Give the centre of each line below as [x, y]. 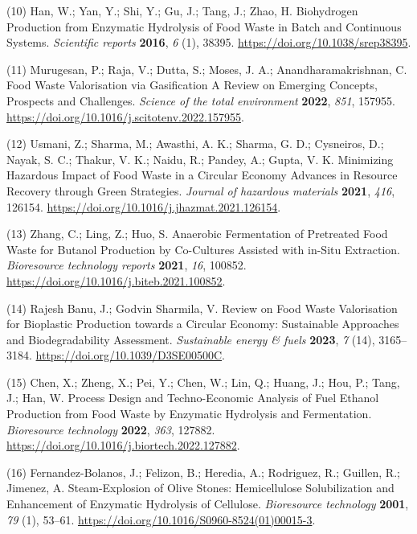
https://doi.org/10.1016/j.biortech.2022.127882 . [123, 445]
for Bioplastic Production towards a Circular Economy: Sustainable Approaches [203, 324]
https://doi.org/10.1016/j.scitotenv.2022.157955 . [125, 116]
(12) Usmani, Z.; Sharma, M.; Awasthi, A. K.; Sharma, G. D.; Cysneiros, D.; [195, 144]
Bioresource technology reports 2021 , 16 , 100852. [127, 265]
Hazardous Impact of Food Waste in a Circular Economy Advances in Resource [202, 175]
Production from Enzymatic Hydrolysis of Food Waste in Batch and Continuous [204, 26]
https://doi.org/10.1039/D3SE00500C [129, 355]
